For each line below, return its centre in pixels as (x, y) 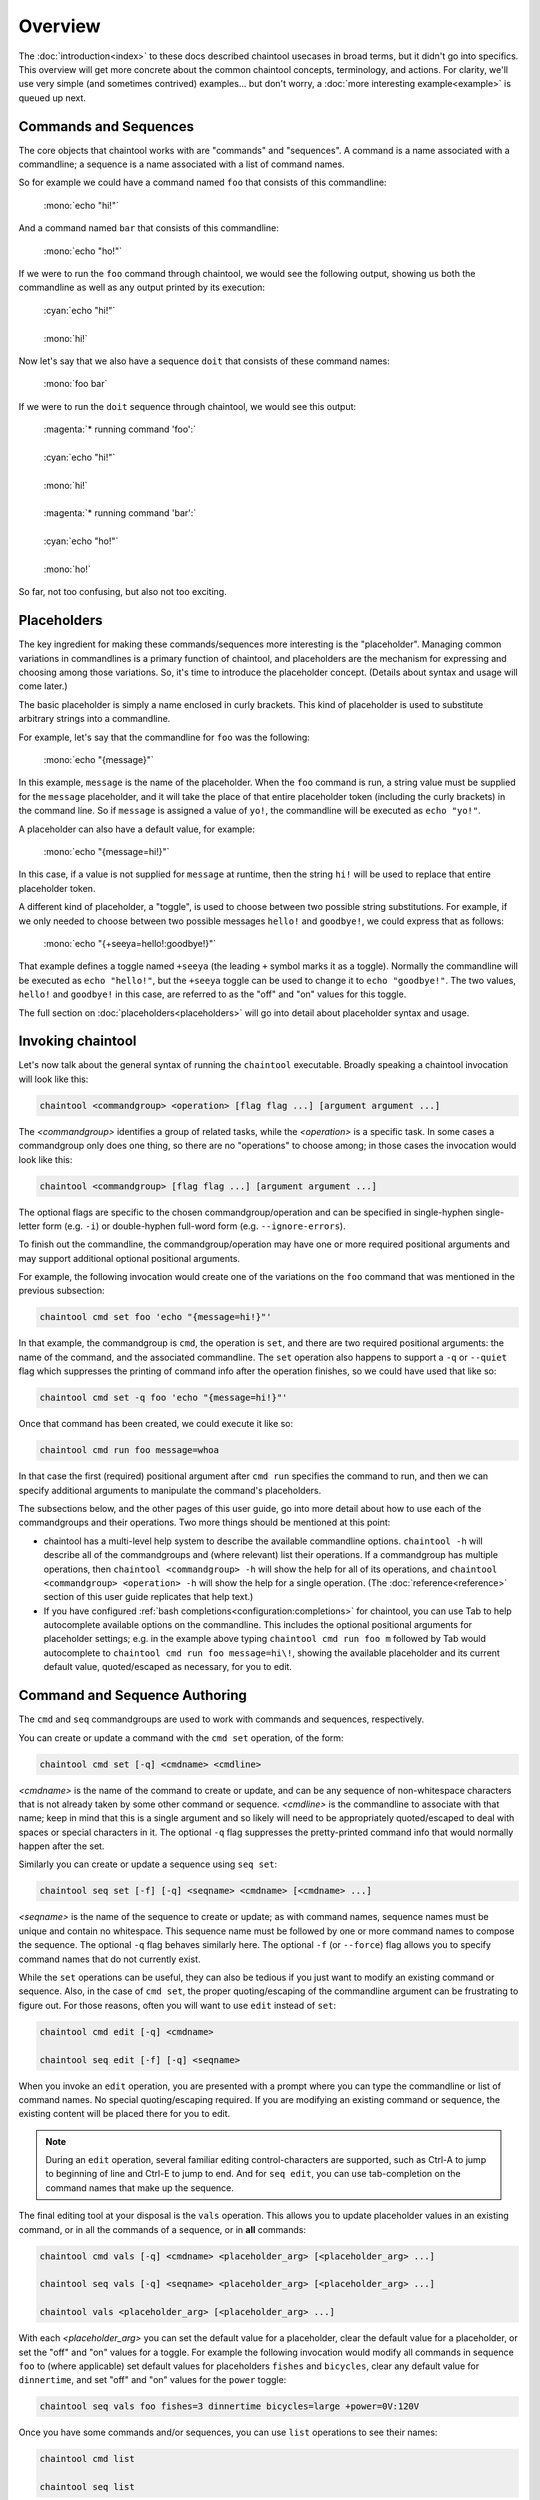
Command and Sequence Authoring (132, 1695)
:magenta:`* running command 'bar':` (120, 513)
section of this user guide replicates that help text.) (148, 1597)
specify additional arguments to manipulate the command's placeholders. (170, 1490)
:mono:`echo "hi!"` (81, 205)
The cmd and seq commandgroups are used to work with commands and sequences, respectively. (221, 1719)
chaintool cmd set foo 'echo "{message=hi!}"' (155, 1317)
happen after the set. (61, 1846)
